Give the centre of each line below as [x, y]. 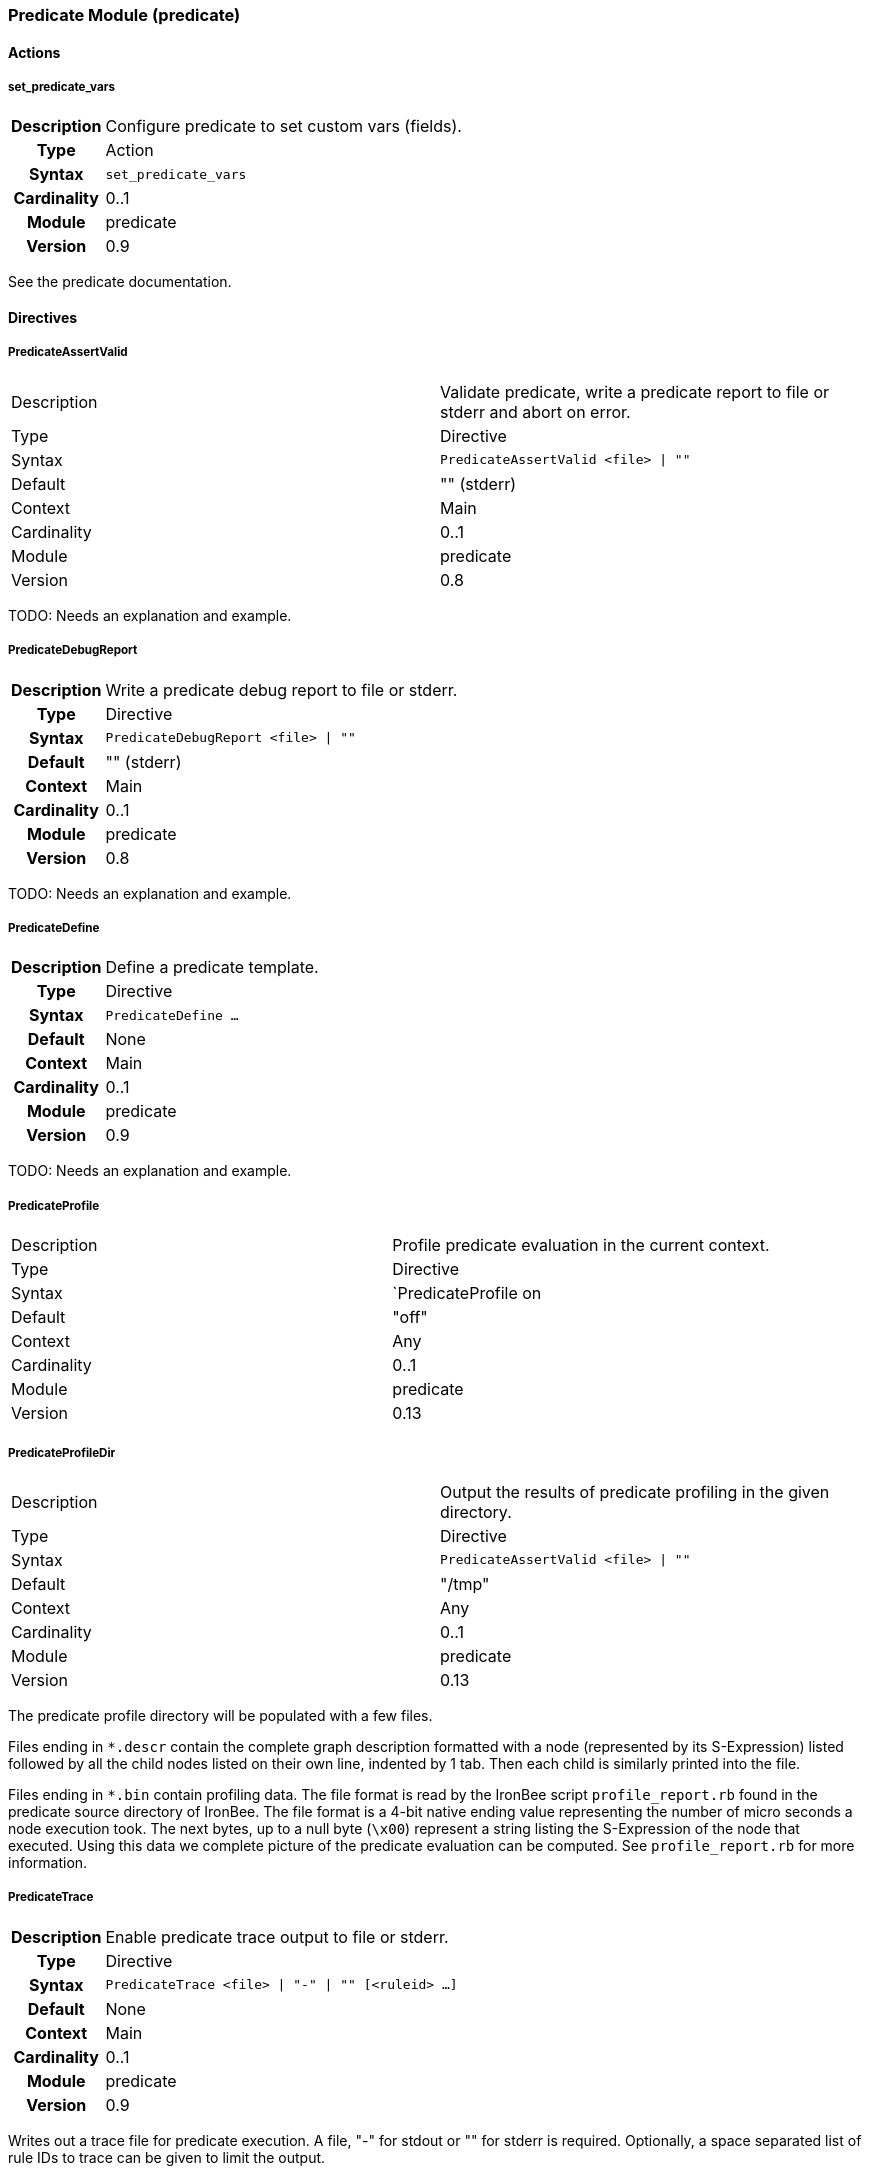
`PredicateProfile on [467, 1293]
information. [48, 1862]
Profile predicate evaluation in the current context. [581, 1245]
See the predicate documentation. [120, 282]
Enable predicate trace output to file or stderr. [277, 1936]
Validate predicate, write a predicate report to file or [635, 391]
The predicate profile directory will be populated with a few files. [220, 1715]
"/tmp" [465, 1583]
